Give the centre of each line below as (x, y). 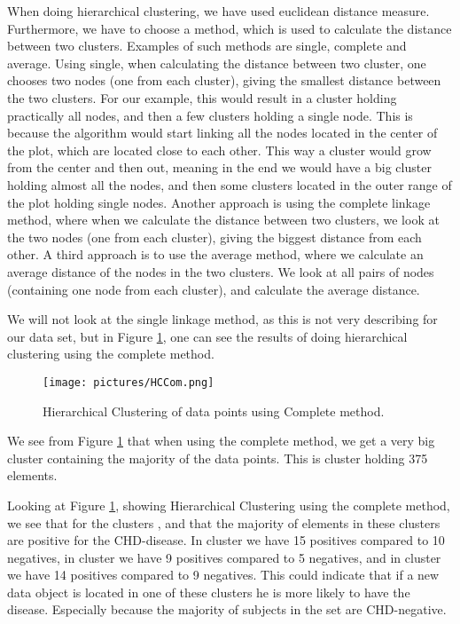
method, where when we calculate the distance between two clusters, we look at (223, 220)
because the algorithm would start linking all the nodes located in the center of (222, 133)
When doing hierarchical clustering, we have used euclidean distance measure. (218, 11)
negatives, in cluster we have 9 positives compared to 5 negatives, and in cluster (224, 557)
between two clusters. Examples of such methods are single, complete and (207, 46)
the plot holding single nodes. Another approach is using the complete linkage (219, 202)
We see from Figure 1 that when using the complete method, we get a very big (221, 441)
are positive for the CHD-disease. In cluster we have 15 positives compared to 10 (226, 540)
